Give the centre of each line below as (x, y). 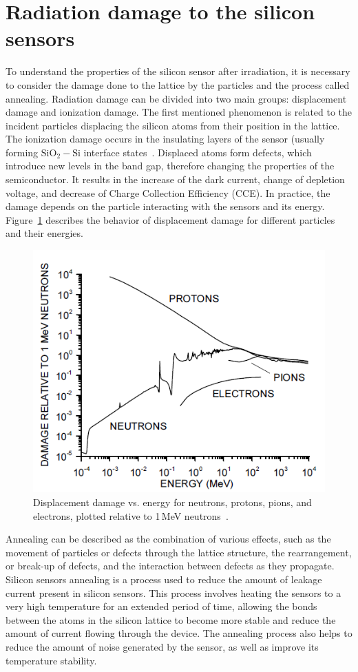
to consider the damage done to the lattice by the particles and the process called (178, 84)
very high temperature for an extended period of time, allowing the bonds (161, 606)
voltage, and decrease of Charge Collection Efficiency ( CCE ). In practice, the (168, 192)
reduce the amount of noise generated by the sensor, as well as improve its (162, 646)
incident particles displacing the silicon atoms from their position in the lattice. (173, 125)
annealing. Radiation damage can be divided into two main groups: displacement (176, 98)
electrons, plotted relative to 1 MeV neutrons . (131, 515)
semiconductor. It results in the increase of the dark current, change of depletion (175, 179)
